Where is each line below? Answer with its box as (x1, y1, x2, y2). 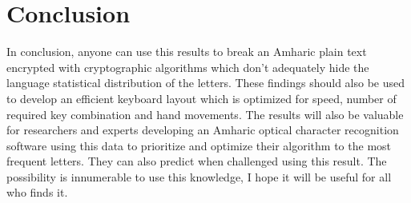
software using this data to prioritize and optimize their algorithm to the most (6, 137, 392, 153)
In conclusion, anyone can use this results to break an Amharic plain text (6, 43, 367, 60)
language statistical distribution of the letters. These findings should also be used (6, 74, 405, 91)
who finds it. (6, 184, 68, 201)
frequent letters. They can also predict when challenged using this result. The (6, 153, 387, 169)
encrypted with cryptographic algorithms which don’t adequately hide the (6, 58, 369, 75)
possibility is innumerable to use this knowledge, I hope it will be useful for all (6, 168, 392, 185)
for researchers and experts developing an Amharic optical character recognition (6, 121, 399, 138)
